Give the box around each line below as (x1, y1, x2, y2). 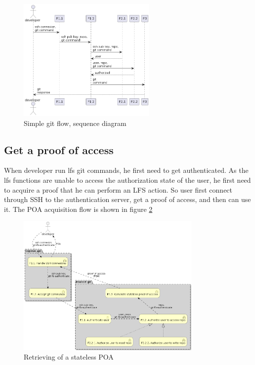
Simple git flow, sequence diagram (24, 118, 127, 128)
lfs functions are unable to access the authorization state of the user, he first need (4, 174, 251, 185)
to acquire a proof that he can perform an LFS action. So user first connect (4, 184, 233, 195)
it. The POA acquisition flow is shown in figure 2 (4, 203, 153, 214)
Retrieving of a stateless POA (24, 352, 114, 362)
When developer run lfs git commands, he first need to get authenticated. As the (4, 165, 249, 175)
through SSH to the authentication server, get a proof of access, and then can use (4, 194, 251, 204)
